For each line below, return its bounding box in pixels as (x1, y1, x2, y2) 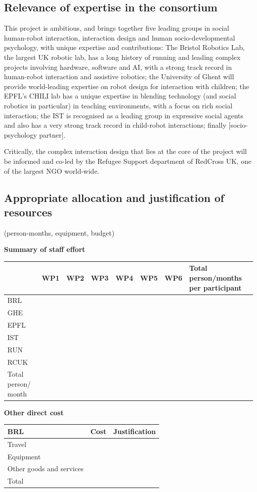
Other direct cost (4, 407, 64, 417)
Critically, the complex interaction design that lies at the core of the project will (4, 146, 247, 156)
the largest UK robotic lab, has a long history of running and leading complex (4, 51, 241, 62)
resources (4, 204, 52, 219)
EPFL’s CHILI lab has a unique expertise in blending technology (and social (4, 91, 236, 101)
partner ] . (39, 129, 66, 140)
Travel (7, 439, 27, 449)
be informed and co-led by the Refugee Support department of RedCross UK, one (4, 155, 252, 166)
